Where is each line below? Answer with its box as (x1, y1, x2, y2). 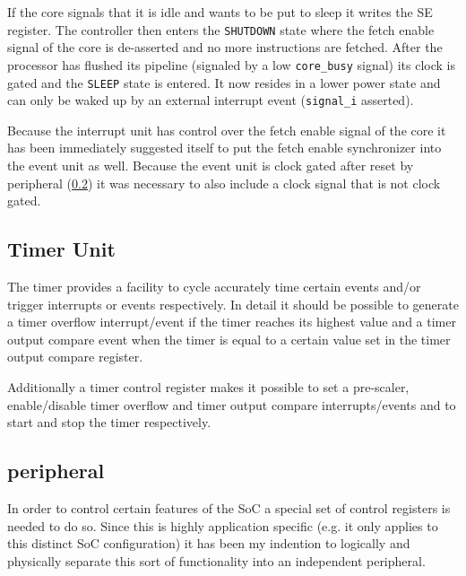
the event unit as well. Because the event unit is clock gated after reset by (7, 156, 414, 174)
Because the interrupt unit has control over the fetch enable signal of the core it (7, 120, 446, 139)
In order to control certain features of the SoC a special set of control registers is (7, 498, 451, 517)
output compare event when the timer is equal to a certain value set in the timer (7, 329, 451, 348)
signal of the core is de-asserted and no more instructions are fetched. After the (7, 38, 443, 57)
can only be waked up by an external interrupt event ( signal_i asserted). (7, 91, 414, 109)
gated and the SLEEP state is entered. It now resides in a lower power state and (7, 73, 441, 92)
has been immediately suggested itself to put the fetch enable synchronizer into (7, 138, 442, 157)
